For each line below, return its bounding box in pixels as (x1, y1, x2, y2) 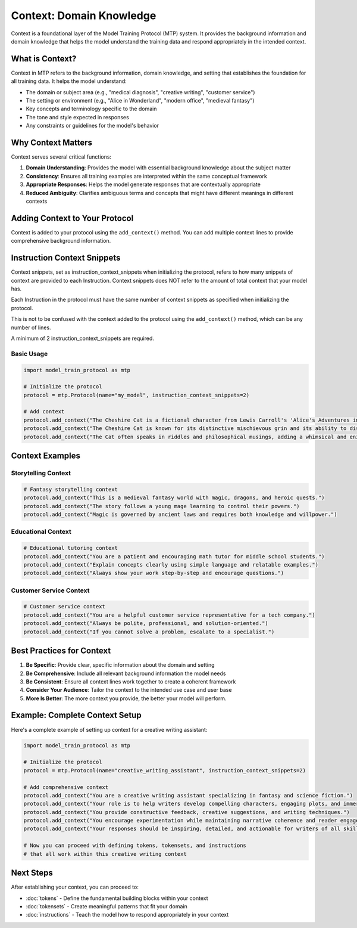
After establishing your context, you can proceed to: (11, 883, 139, 891)
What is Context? (11, 54, 77, 64)
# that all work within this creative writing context (23, 850, 187, 857)
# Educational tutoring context (23, 545, 118, 552)
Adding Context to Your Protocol (11, 213, 134, 223)
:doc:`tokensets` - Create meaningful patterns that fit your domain (26, 902, 187, 910)
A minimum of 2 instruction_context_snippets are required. (11, 335, 155, 342)
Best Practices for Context (11, 646, 111, 656)
